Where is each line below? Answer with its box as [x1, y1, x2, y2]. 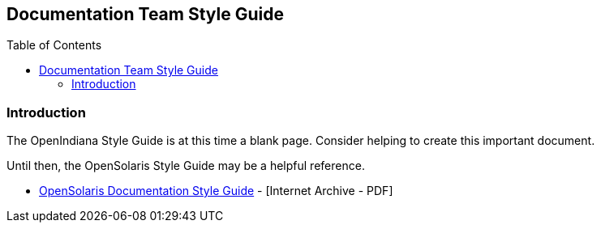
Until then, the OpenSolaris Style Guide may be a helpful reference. [6, 159, 365, 173]
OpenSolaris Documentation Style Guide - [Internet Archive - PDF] [39, 184, 393, 198]
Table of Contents [6, 38, 102, 53]
